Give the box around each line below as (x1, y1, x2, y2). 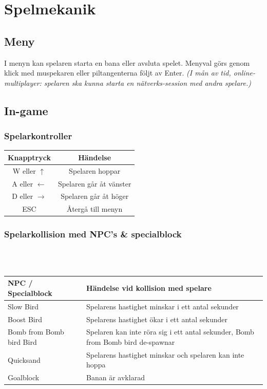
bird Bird (8, 336, 37, 347)
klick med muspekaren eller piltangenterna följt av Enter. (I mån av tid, (4, 67, 231, 78)
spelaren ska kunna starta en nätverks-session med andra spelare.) (44, 77, 251, 88)
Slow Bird (8, 301, 39, 311)
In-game (4, 102, 48, 118)
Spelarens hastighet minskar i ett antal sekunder (86, 301, 239, 311)
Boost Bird (8, 313, 43, 324)
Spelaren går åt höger (61, 191, 129, 201)
